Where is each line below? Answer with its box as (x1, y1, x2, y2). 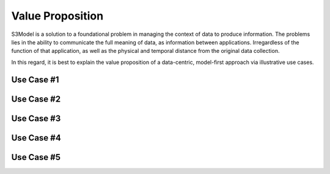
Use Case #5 (11, 152, 61, 162)
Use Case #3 (11, 113, 61, 124)
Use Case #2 (11, 94, 61, 104)
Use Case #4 (11, 133, 61, 143)
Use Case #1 (11, 74, 59, 85)
